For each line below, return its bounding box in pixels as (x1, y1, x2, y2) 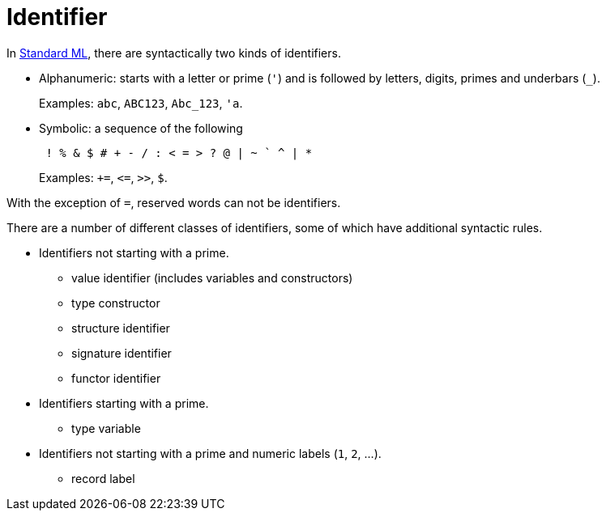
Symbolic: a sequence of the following (39, 121, 243, 135)
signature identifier (71, 345, 172, 360)
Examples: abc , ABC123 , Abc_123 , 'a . (39, 95, 243, 110)
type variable (71, 421, 141, 435)
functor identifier (71, 371, 161, 385)
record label (71, 471, 135, 485)
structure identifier (71, 320, 170, 335)
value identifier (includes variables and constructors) (71, 270, 353, 285)
